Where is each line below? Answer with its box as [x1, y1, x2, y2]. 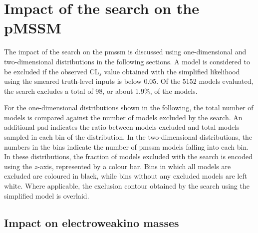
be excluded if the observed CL [4, 66, 99, 76]
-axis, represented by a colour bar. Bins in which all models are [37, 161, 231, 171]
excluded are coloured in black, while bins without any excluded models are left [4, 171, 248, 181]
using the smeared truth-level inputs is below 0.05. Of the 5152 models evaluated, [4, 76, 254, 86]
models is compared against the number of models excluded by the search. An [4, 112, 243, 122]
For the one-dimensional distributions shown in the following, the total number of [4, 102, 254, 113]
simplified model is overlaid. [4, 190, 89, 201]
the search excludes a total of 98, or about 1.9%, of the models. [4, 85, 198, 96]
